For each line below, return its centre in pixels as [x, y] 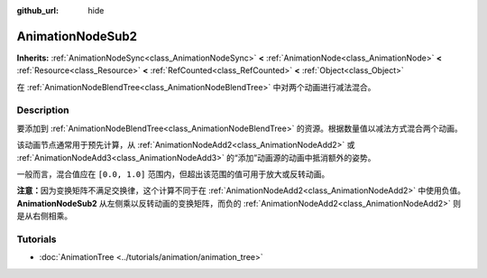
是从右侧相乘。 [44, 216]
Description [43, 110]
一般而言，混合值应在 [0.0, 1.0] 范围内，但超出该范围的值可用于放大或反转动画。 [173, 174]
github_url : [37, 10]
